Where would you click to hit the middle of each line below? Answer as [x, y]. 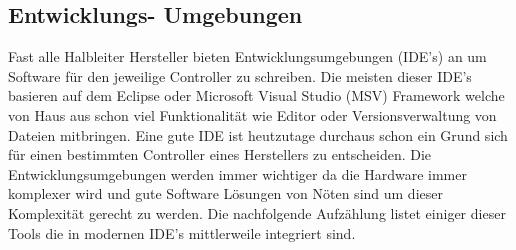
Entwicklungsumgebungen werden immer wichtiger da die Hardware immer [237, 173]
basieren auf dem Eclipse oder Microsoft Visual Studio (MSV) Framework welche [256, 95]
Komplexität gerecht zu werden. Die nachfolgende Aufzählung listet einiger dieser [257, 212]
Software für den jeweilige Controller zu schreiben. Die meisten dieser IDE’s [240, 75]
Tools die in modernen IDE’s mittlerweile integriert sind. [182, 232]
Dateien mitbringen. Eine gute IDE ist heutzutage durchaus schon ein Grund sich [258, 134]
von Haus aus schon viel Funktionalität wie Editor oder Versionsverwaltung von [252, 114]
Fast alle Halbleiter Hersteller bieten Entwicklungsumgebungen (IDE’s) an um [247, 56]
